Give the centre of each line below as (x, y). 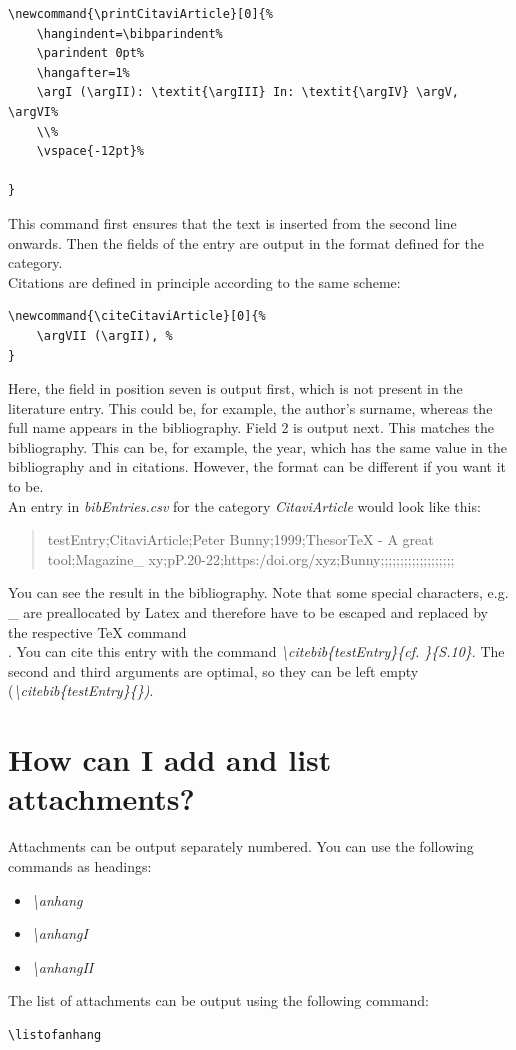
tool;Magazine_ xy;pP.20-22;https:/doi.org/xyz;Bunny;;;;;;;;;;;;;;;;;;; (251, 558)
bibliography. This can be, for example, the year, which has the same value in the (257, 446)
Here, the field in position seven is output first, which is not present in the (235, 388)
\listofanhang (55, 1034)
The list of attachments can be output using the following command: (219, 1000)
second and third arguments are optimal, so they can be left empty (213, 670)
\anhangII (62, 966)
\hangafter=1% (83, 72)
